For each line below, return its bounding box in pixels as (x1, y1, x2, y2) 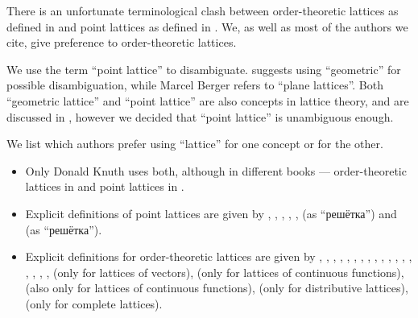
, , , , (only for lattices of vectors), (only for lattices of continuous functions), (25, 263, 404, 280)
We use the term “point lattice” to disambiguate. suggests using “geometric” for (6, 60, 401, 77)
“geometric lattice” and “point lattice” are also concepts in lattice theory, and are (6, 92, 409, 109)
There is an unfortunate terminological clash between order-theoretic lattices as (6, 2, 399, 19)
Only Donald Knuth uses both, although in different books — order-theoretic (25, 162, 407, 179)
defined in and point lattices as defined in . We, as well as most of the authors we (6, 18, 408, 35)
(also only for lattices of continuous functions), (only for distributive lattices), (25, 279, 408, 296)
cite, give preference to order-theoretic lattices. (6, 34, 237, 51)
